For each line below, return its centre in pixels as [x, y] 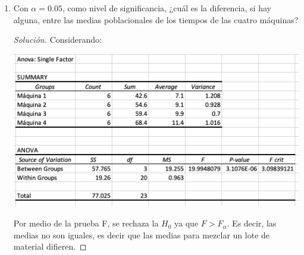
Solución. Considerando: [57, 40]
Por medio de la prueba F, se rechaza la [86, 223]
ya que [187, 223]
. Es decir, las [252, 223]
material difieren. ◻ [50, 246]
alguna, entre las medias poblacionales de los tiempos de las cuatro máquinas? [156, 19]
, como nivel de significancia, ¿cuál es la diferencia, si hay [167, 8]
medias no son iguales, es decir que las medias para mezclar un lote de [142, 234]
